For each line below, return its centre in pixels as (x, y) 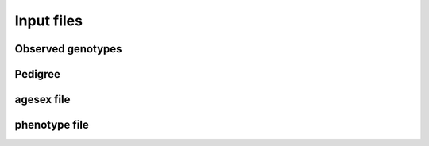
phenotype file (52, 125)
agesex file (43, 100)
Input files (49, 21)
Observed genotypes (68, 49)
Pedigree (38, 74)
